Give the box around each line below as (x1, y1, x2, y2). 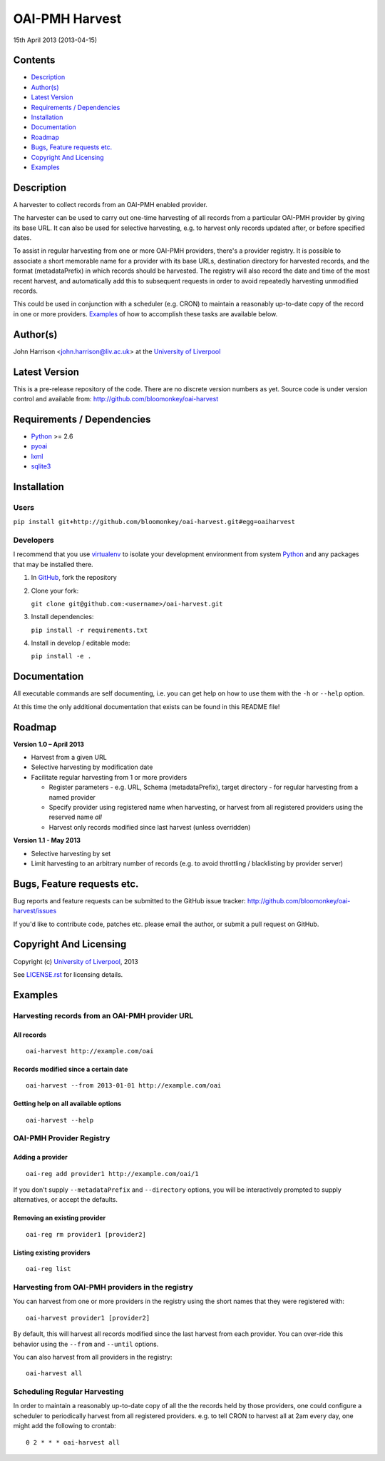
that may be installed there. (13, 560, 93, 568)
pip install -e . (31, 652, 92, 661)
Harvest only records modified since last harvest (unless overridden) (48, 823, 251, 831)
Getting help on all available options (13, 1100, 121, 1108)
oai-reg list (26, 1265, 71, 1273)
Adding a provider (13, 1153, 68, 1162)
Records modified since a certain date (13, 1065, 128, 1073)
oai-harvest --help (26, 1116, 94, 1124)
